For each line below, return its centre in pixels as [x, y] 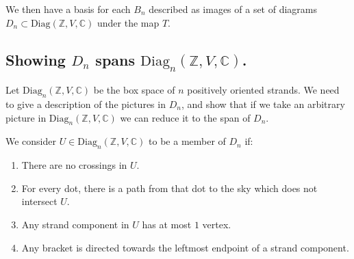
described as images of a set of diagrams [233, 9]
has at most [167, 224]
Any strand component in [75, 224]
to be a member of [187, 141]
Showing [36, 59]
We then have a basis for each [68, 9]
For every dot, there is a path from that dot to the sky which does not [169, 188]
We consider [31, 141]
